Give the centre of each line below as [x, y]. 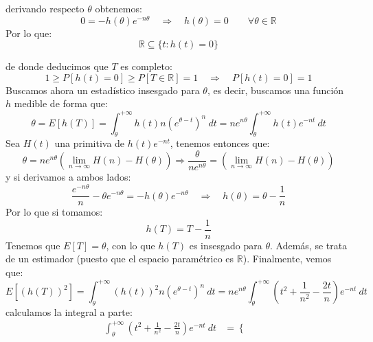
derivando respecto [45, 8]
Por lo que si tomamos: [54, 212]
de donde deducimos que [57, 66]
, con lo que [131, 245]
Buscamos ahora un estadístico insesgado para [103, 90]
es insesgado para [226, 245]
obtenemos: [118, 8]
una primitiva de [90, 143]
